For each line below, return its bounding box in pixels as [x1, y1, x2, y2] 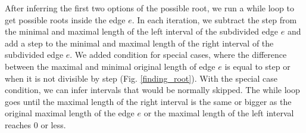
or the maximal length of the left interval [143, 107, 294, 119]
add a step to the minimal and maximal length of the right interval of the [5, 36, 274, 49]
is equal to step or [224, 60, 291, 72]
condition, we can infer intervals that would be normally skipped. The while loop [5, 83, 300, 96]
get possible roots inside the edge [5, 13, 126, 26]
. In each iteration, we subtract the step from [132, 13, 297, 26]
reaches [5, 118, 32, 131]
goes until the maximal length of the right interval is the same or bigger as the [5, 95, 292, 107]
